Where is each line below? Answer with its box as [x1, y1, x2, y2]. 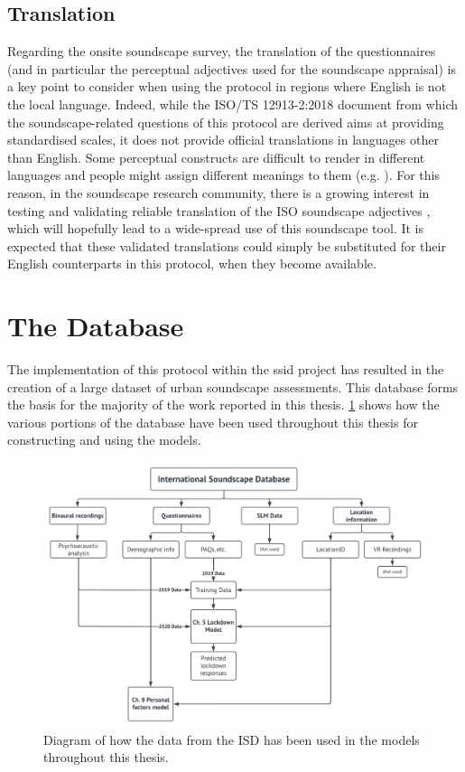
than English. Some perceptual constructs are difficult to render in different [7, 147, 425, 166]
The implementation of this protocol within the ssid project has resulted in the [7, 360, 444, 379]
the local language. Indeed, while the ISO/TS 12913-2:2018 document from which [7, 94, 458, 113]
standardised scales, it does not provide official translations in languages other [7, 130, 439, 149]
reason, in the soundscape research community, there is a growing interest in [7, 183, 430, 202]
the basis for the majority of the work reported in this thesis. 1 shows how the [7, 395, 440, 414]
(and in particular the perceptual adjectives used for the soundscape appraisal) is [7, 59, 456, 78]
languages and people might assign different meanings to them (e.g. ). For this [7, 165, 440, 184]
